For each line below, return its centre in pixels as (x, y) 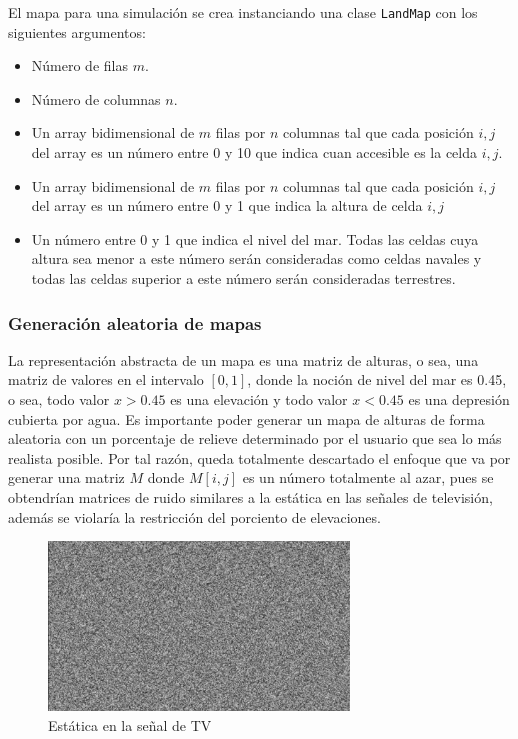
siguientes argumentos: (77, 31)
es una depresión (459, 399)
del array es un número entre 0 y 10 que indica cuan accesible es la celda (254, 152)
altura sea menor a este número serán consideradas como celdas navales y (256, 258)
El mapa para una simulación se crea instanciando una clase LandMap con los (243, 12)
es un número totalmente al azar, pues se (368, 477)
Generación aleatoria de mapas (135, 322)
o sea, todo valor (59, 399)
